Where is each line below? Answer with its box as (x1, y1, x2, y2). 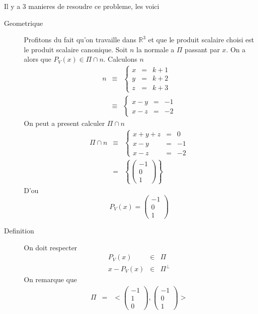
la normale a (136, 44, 174, 54)
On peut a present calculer (24, 117, 105, 128)
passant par (184, 44, 220, 54)
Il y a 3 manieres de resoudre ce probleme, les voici (4, 1, 160, 11)
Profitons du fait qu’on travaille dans (24, 34, 137, 45)
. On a (226, 44, 246, 54)
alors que (24, 54, 51, 64)
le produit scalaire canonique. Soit (24, 44, 128, 54)
